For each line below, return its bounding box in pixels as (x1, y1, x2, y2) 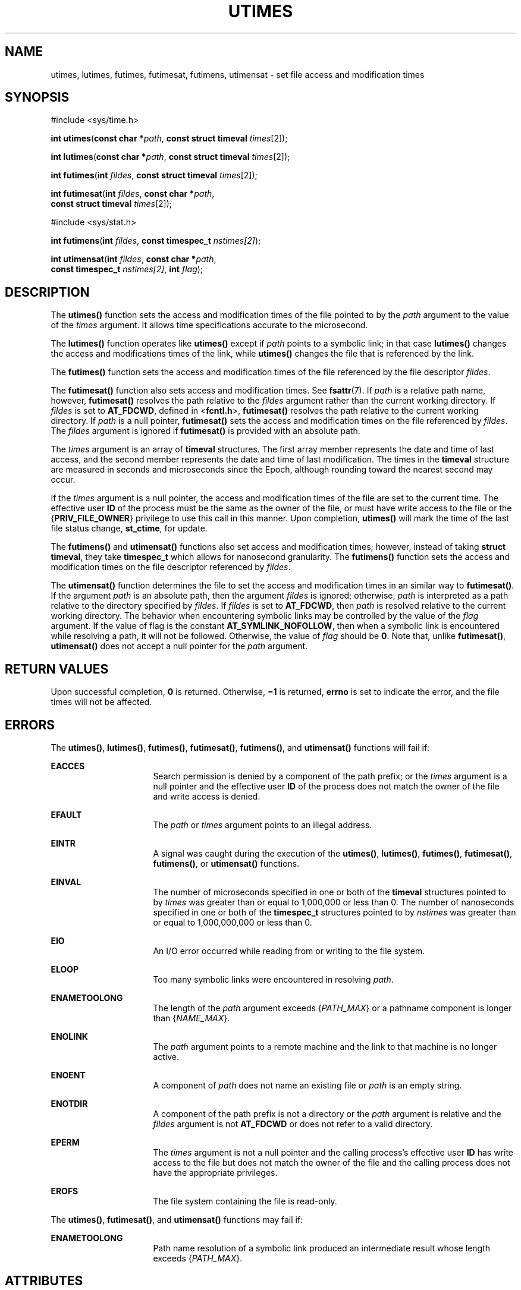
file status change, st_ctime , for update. (51, 523, 208, 534)
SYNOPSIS (5, 90, 70, 105)
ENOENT (51, 1069, 86, 1080)
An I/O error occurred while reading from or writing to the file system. (153, 945, 425, 956)
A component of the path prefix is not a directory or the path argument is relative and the (153, 1108, 501, 1119)
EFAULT (51, 809, 82, 820)
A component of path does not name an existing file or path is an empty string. (153, 1080, 462, 1090)
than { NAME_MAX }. (153, 1012, 230, 1023)
